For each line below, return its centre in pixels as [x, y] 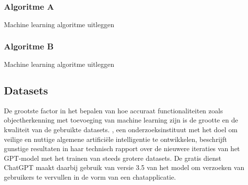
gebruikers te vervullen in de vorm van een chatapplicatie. [90, 177]
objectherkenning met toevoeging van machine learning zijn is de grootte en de [121, 120]
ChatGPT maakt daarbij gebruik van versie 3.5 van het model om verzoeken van [124, 167]
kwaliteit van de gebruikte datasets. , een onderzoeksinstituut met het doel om [121, 130]
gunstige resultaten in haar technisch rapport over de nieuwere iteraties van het [122, 148]
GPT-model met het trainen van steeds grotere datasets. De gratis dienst [113, 158]
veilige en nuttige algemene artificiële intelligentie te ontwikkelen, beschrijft [116, 139]
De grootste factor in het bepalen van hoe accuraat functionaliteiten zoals [114, 110]
